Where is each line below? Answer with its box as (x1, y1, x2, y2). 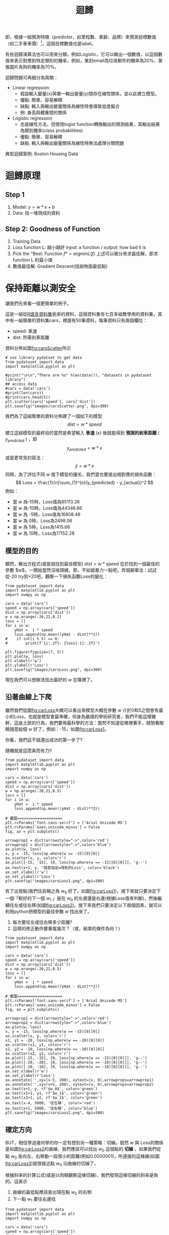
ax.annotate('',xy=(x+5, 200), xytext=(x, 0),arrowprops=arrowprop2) (5, 1082, 154, 1087)
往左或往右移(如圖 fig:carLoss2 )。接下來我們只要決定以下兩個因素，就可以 (9, 902, 162, 908)
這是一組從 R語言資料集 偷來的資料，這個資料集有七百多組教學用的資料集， (5, 311, 158, 317)
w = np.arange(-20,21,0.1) (5, 614, 62, 619)
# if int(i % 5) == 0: (5, 636, 59, 641)
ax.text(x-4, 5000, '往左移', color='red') (5, 1100, 96, 1106)
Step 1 (5, 190, 25, 199)
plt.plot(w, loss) (5, 654, 44, 659)
